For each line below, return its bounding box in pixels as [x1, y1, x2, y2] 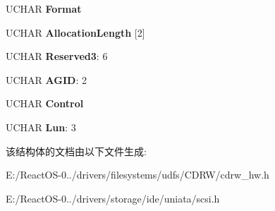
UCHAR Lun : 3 [6, 119, 76, 134]
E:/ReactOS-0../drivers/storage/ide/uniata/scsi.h [6, 191, 220, 205]
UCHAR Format [6, 1, 82, 16]
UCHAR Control [6, 96, 84, 111]
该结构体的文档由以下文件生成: [6, 143, 147, 158]
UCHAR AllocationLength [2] [6, 25, 145, 40]
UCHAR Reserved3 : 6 [6, 49, 108, 64]
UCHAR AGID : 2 [6, 72, 87, 87]
